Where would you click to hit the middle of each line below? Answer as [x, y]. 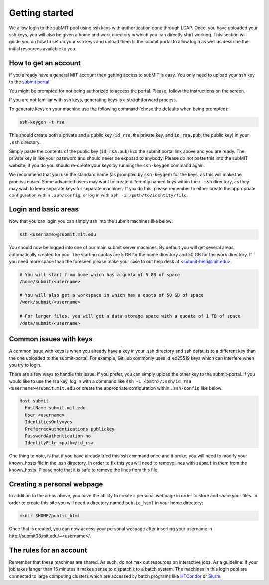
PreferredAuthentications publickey [70, 429]
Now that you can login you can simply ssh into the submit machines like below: [91, 221]
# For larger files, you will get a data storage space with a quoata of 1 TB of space [130, 316]
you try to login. [25, 365]
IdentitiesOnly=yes [49, 422]
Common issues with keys [51, 339]
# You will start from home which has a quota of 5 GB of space [100, 274]
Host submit [34, 401]
